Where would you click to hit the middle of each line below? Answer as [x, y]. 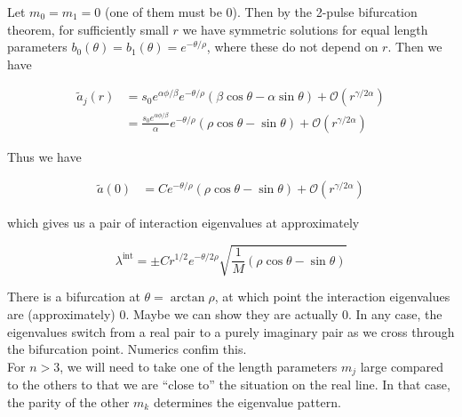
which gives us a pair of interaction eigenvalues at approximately [183, 223]
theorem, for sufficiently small [88, 29]
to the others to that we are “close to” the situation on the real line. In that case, [229, 385]
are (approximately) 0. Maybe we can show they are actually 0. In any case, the [225, 314]
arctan [187, 298]
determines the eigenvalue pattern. [247, 401]
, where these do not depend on [292, 47]
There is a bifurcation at [74, 297]
